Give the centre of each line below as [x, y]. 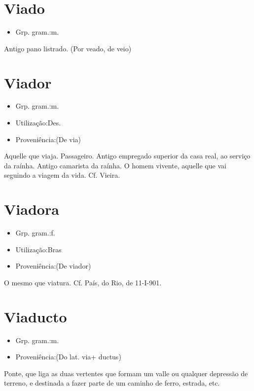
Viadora [32, 209]
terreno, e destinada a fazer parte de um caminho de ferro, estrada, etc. [112, 383]
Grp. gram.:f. [35, 233]
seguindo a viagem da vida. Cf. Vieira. [62, 175]
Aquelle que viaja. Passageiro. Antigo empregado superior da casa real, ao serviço [127, 156]
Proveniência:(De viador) [53, 266]
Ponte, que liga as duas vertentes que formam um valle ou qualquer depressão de [126, 373]
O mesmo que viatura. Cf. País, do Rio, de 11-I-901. [83, 282]
